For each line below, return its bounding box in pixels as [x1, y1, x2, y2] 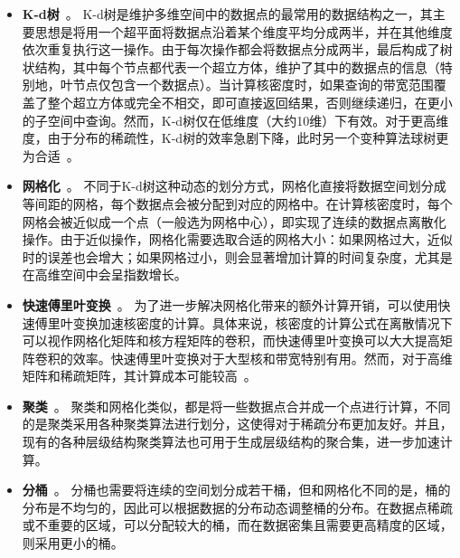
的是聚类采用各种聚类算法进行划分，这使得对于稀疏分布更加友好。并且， [22, 414, 453, 433]
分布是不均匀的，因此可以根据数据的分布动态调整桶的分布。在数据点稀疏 [22, 497, 453, 516]
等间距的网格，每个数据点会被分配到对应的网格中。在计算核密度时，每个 [22, 194, 453, 213]
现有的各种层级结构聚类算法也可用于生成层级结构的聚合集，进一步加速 [22, 432, 440, 451]
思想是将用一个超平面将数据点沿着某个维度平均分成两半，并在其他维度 [34, 22, 453, 41]
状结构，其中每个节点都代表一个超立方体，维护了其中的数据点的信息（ [22, 57, 440, 76]
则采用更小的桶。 [22, 534, 124, 553]
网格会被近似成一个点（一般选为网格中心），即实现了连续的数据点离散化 [22, 212, 446, 231]
